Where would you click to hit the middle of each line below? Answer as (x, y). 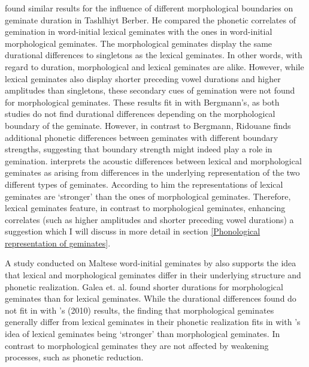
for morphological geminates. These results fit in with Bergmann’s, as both (142, 102)
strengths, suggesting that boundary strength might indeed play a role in (139, 149)
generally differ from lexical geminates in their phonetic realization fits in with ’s (153, 322)
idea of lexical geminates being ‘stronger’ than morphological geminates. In (143, 334)
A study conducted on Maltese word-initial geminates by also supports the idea (151, 263)
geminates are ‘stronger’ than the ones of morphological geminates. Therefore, (148, 196)
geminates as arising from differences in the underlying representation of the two (152, 172)
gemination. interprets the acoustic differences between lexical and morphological (153, 160)
